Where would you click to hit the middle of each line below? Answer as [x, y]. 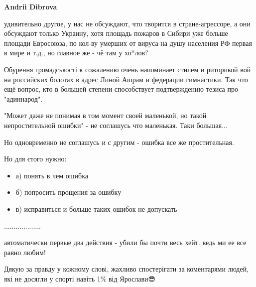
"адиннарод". [23, 98]
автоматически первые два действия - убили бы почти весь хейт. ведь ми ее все [125, 242]
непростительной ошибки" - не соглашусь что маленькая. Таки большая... [116, 125]
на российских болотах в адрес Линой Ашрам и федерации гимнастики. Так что [126, 79]
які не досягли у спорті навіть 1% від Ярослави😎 [80, 278]
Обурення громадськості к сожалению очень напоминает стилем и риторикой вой [128, 69]
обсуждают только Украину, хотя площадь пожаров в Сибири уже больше [116, 33]
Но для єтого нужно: [35, 159]
